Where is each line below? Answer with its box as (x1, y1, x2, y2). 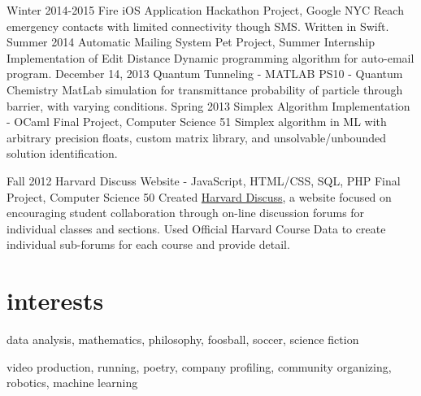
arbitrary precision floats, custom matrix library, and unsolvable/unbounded (7, 128, 386, 146)
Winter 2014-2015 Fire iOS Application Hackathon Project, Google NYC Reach (7, 2, 404, 18)
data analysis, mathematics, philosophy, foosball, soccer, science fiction (7, 331, 359, 348)
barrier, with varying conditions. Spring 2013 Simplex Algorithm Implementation (7, 97, 410, 114)
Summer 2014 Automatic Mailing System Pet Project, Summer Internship (7, 33, 375, 50)
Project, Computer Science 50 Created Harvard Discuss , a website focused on (7, 188, 392, 205)
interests (7, 284, 104, 317)
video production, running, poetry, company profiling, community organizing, (7, 358, 392, 375)
